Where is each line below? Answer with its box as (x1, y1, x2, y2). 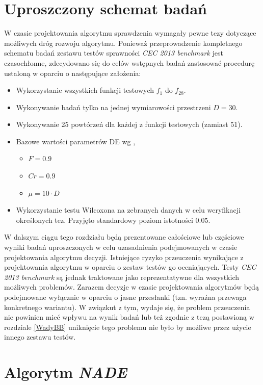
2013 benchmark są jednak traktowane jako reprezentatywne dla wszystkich (4, 271, 239, 282)
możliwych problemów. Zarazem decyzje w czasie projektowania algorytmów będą (4, 281, 259, 292)
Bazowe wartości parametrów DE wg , (16, 136, 136, 146)
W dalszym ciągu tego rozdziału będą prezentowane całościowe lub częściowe (4, 232, 244, 242)
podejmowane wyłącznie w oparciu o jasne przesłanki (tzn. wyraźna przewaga (4, 292, 247, 302)
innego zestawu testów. (4, 331, 76, 342)
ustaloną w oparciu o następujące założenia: (4, 67, 141, 78)
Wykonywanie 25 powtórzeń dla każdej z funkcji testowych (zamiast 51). (16, 119, 243, 130)
